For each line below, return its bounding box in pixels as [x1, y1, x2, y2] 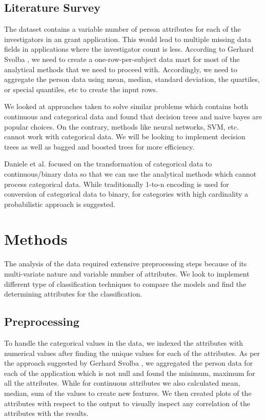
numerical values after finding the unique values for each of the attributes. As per [4, 347, 260, 358]
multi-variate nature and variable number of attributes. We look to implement [4, 268, 250, 279]
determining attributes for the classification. [4, 288, 142, 299]
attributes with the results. [4, 408, 89, 418]
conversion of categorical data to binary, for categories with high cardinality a [4, 188, 249, 199]
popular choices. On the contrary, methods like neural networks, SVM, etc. [4, 121, 239, 132]
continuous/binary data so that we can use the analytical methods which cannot [4, 168, 257, 179]
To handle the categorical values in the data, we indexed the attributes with [4, 338, 243, 348]
